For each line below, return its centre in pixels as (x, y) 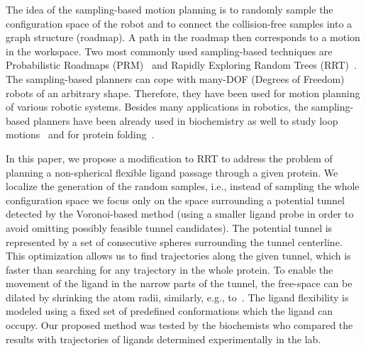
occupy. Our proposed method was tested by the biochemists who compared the (179, 325)
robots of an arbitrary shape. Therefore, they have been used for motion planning (183, 93)
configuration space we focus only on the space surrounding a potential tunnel (176, 200)
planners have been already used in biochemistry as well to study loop (185, 120)
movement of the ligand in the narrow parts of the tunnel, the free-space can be (179, 283)
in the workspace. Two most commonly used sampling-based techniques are (169, 51)
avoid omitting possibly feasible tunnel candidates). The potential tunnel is (169, 227)
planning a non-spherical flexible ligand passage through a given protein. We (172, 172)
